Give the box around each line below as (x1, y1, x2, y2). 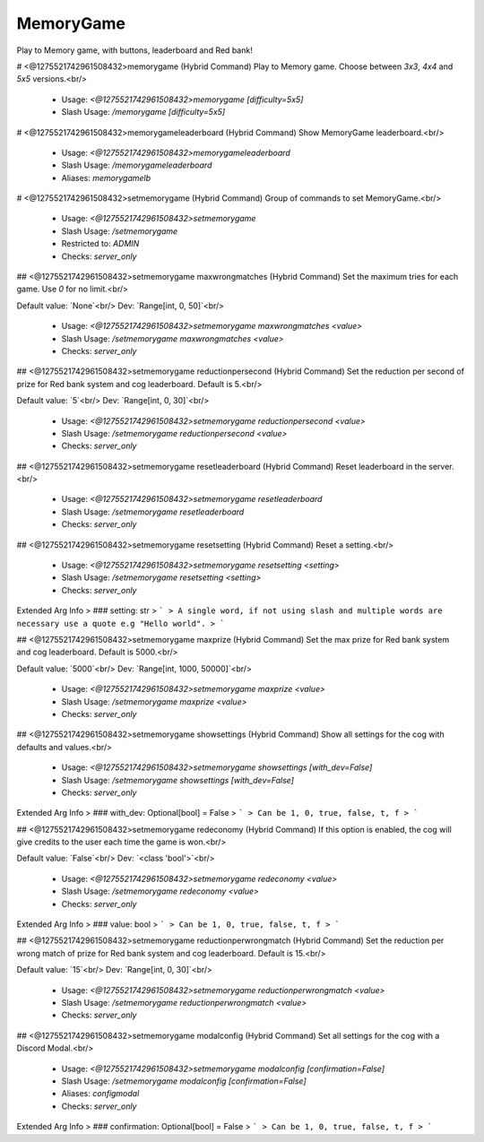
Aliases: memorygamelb (61, 172, 151, 183)
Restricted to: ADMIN (61, 238, 140, 249)
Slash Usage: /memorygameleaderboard (61, 160, 212, 170)
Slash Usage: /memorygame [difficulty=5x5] (61, 107, 226, 117)
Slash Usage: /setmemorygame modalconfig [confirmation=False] (61, 1076, 307, 1086)
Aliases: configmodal (61, 1088, 140, 1099)
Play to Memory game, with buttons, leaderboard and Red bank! (16, 45, 253, 56)
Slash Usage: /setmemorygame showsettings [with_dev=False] (61, 774, 295, 785)
